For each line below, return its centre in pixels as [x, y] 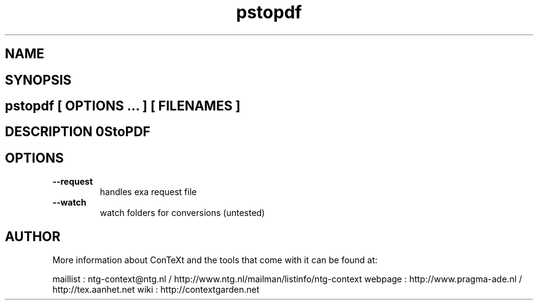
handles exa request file [148, 192]
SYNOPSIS [38, 80]
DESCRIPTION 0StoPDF [78, 132]
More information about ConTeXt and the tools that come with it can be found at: [215, 260]
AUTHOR [33, 236]
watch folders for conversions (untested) [182, 213]
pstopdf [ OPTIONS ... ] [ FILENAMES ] [123, 106]
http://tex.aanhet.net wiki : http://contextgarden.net [156, 290]
